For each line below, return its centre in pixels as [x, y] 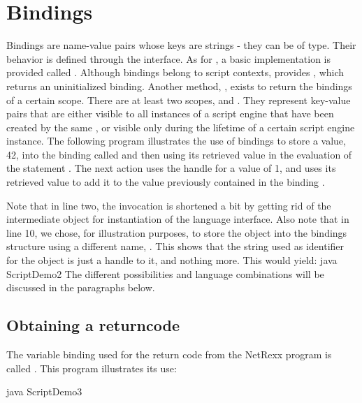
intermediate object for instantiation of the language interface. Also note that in [178, 219]
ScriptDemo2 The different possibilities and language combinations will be [165, 273]
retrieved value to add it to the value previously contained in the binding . [166, 182]
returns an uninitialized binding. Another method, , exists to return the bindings [179, 86]
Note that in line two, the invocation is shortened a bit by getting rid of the [169, 205]
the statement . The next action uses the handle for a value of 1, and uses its [171, 168]
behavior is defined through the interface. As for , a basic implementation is [169, 58]
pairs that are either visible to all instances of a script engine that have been [170, 113]
